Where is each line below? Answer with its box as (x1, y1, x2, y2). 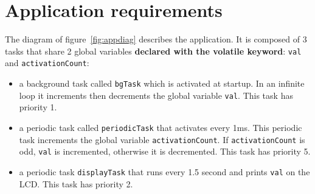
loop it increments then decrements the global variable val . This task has (19, 89, 293, 101)
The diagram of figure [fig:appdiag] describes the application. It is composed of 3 (5, 33, 307, 45)
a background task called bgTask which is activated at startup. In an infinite (19, 77, 305, 90)
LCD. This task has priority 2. (19, 177, 133, 190)
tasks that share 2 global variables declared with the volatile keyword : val (5, 44, 302, 57)
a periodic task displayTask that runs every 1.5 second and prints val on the (19, 165, 310, 178)
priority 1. (19, 101, 57, 113)
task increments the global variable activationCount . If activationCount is (19, 133, 305, 145)
